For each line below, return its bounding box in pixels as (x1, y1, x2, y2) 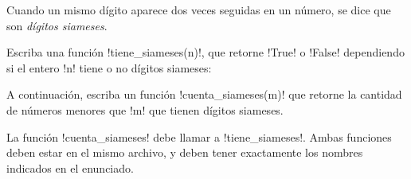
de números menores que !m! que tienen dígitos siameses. (6, 101, 284, 118)
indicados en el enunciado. (6, 159, 134, 176)
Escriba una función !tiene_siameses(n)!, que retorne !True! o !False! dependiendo (6, 44, 405, 60)
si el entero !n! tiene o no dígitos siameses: (6, 59, 212, 76)
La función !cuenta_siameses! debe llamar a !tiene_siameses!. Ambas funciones (6, 128, 392, 145)
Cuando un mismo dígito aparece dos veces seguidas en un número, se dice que (6, 2, 391, 18)
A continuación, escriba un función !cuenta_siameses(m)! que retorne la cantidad (6, 86, 402, 103)
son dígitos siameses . (6, 17, 108, 33)
